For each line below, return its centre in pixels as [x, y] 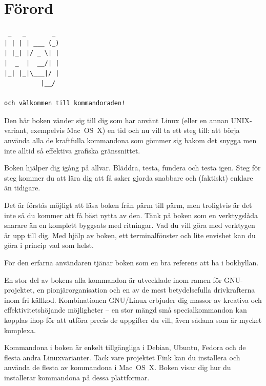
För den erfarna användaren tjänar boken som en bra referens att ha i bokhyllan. [131, 262]
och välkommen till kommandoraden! [65, 103]
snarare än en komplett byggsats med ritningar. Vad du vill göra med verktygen [130, 225]
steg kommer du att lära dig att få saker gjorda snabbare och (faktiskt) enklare [129, 177]
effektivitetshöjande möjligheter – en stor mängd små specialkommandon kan [126, 310]
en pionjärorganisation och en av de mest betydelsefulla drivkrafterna [146, 290]
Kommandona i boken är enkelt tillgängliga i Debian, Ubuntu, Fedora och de [125, 347]
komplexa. [20, 330]
